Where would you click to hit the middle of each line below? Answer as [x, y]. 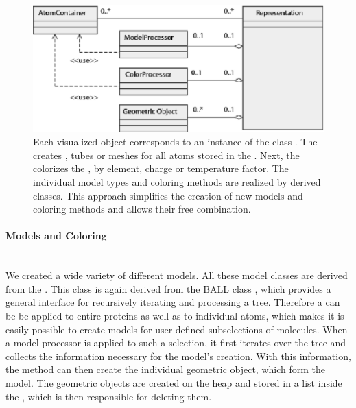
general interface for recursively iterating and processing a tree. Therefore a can [173, 302]
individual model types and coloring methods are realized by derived [177, 182]
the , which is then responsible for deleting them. [109, 396]
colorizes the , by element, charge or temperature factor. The [161, 168]
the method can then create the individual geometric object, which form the [166, 369]
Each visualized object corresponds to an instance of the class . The [175, 142]
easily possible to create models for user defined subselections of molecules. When [177, 329]
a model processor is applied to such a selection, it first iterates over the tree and [176, 343]
